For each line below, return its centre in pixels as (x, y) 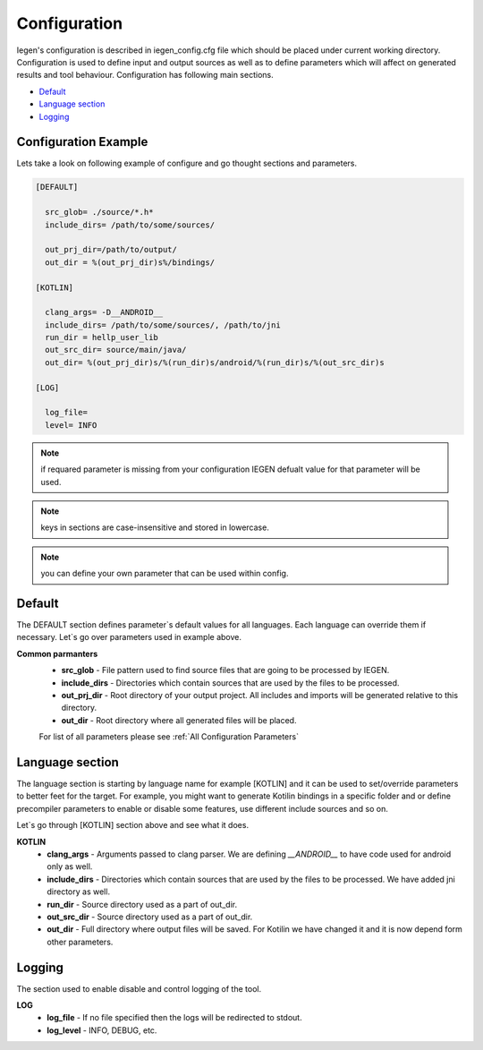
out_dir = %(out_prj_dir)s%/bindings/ (130, 262)
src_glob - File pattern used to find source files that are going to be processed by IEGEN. (225, 670)
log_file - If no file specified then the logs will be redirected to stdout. (175, 1018)
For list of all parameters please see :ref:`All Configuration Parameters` (169, 737)
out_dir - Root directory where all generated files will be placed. (179, 720)
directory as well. (79, 892)
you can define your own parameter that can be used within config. (165, 574)
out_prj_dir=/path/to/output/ (111, 250)
